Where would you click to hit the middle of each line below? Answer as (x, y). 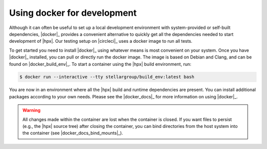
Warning (31, 110)
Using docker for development (73, 13)
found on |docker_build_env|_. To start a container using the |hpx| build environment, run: (100, 64)
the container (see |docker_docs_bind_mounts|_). (73, 133)
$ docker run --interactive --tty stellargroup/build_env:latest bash (107, 77)
